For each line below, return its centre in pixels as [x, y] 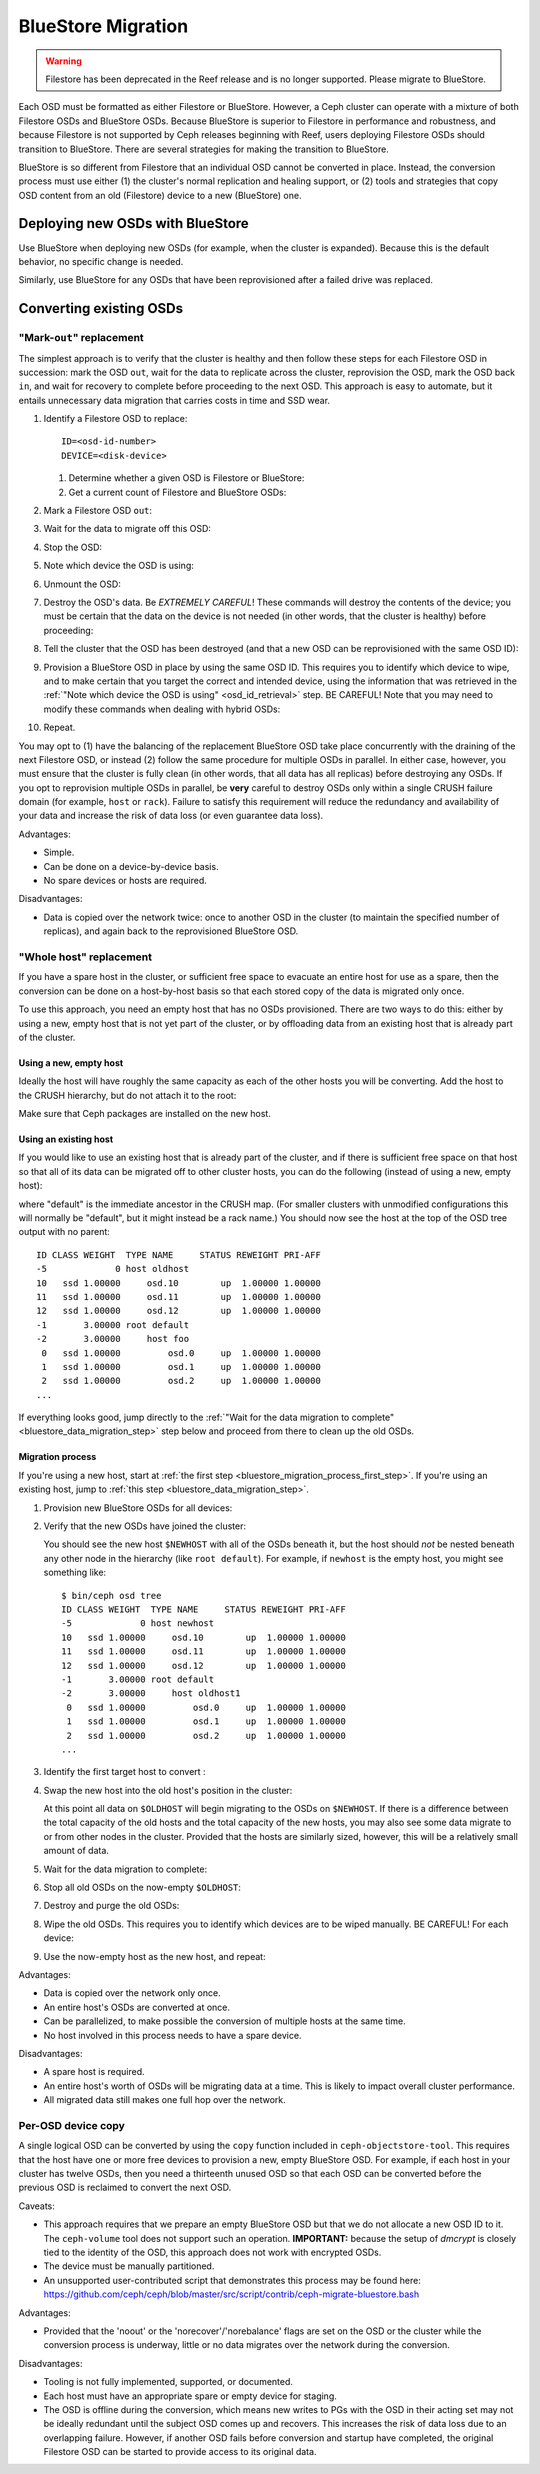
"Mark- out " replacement [81, 338]
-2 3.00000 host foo [113, 1339]
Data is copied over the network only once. [132, 1993]
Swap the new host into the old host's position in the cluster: [168, 1790]
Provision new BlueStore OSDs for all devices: [138, 1507]
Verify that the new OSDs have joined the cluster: [145, 1526]
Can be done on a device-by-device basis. [131, 866]
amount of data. [76, 1851]
